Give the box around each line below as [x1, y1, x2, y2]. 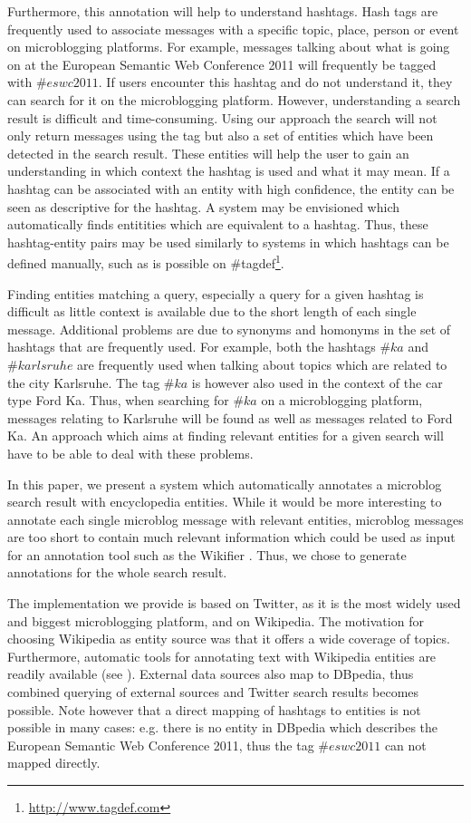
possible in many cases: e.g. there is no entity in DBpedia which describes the [7, 718, 438, 737]
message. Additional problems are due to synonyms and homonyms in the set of [7, 319, 451, 338]
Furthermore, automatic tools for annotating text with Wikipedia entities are [7, 646, 437, 665]
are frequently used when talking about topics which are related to [77, 354, 447, 373]
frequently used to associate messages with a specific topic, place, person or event [7, 19, 459, 38]
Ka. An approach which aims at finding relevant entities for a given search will [7, 426, 444, 445]
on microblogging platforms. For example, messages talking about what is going [7, 37, 450, 56]
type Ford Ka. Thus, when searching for [7, 391, 229, 410]
